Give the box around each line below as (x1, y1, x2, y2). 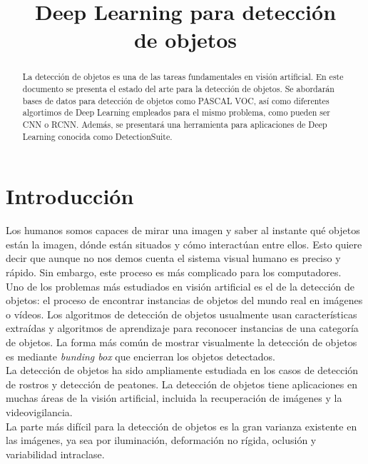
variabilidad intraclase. (6, 446, 105, 461)
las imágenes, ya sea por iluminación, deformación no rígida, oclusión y (6, 433, 317, 448)
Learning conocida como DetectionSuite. (22, 130, 173, 142)
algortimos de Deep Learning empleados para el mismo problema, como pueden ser (22, 106, 330, 118)
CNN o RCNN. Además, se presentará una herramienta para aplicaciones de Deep (22, 118, 327, 130)
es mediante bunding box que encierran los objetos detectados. (6, 348, 276, 363)
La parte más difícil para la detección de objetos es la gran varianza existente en (6, 418, 357, 433)
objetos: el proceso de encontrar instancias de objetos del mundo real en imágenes (6, 293, 363, 308)
